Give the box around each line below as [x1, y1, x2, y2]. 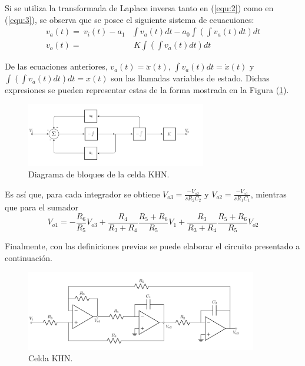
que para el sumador [5, 201, 78, 213]
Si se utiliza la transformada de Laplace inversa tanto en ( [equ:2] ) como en [5, 2, 274, 14]
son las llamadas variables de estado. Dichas [111, 72, 270, 84]
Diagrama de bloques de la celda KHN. [28, 168, 170, 180]
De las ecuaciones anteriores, [5, 60, 108, 72]
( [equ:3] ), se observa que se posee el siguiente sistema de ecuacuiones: [5, 13, 254, 25]
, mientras [250, 187, 287, 200]
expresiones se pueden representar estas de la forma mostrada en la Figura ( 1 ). [5, 84, 289, 96]
